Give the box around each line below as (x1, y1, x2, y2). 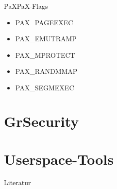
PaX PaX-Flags (4, 1, 48, 11)
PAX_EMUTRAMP (15, 34, 77, 44)
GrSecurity (4, 111, 79, 131)
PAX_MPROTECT (15, 50, 75, 60)
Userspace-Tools (4, 149, 114, 169)
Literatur (4, 177, 31, 188)
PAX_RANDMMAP (15, 66, 78, 76)
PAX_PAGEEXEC (15, 17, 73, 27)
